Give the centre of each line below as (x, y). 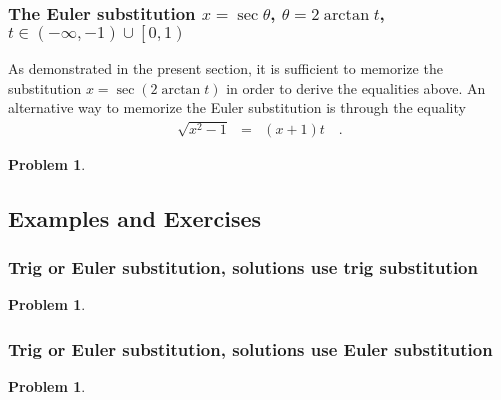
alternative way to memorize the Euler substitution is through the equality (237, 107)
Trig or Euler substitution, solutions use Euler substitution (250, 348)
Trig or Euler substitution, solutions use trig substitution (243, 267)
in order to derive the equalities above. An (356, 87)
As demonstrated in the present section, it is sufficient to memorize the (225, 68)
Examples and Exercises (135, 217)
